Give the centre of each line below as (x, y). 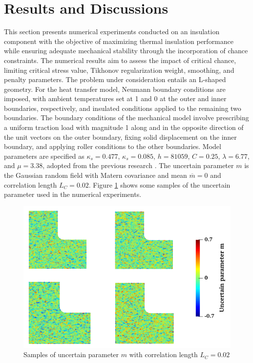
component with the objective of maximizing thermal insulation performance (119, 41)
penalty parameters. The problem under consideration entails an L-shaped (115, 79)
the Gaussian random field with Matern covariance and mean (95, 175)
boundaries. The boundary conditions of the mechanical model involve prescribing (126, 117)
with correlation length (163, 354)
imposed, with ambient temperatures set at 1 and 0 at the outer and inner (115, 98)
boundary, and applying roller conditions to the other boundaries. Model (113, 146)
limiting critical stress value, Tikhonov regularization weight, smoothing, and (119, 70)
